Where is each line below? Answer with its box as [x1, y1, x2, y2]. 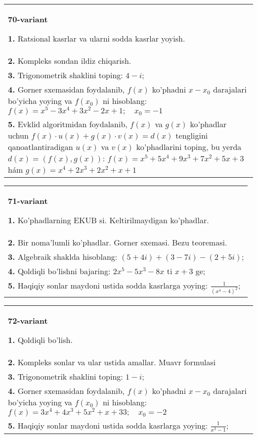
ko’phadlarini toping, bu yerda [136, 141, 242, 152]
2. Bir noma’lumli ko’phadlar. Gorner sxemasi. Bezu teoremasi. [8, 236, 227, 248]
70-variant [8, 13, 48, 25]
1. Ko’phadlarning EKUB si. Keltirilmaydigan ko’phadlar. [8, 214, 209, 226]
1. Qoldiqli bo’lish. [8, 334, 73, 345]
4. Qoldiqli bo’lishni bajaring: [8, 265, 111, 277]
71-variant [8, 195, 48, 206]
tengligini [175, 129, 208, 141]
